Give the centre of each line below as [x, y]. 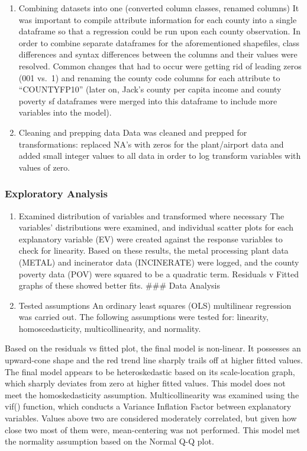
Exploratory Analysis [56, 193]
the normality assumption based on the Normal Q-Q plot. [109, 441]
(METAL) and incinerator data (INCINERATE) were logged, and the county [159, 262]
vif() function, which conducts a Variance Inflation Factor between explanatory [148, 406]
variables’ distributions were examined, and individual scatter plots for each [156, 227]
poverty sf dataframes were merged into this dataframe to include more [148, 100]
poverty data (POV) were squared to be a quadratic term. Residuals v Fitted [159, 274]
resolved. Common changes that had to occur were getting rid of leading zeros [160, 65]
